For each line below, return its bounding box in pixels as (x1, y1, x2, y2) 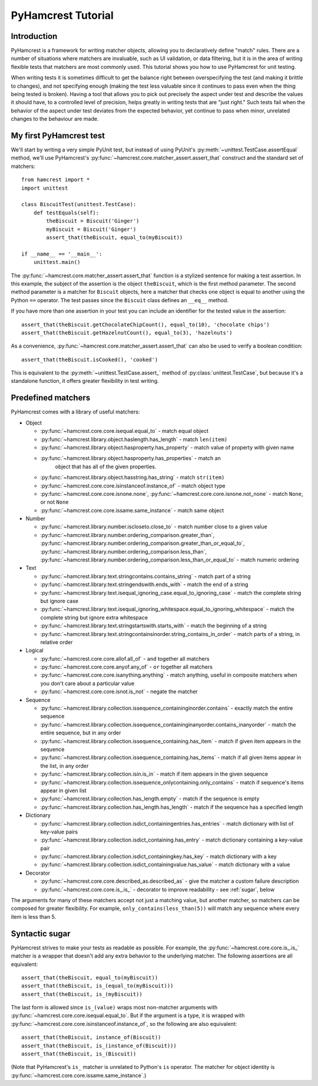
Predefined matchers (11, 393, 91, 403)
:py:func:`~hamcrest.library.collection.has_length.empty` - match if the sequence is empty (40, 795, 260, 802)
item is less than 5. (11, 913, 57, 920)
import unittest (21, 184, 68, 191)
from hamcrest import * (21, 177, 90, 183)
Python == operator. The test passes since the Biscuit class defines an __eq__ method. (11, 296, 229, 303)
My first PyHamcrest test (11, 131, 105, 141)
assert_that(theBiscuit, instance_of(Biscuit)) (21, 1034, 161, 1041)
